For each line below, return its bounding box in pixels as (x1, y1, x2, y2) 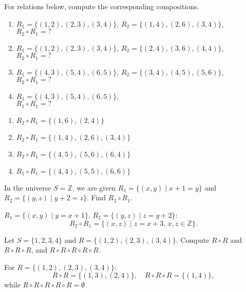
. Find (86, 192, 106, 203)
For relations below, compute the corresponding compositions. (4, 1, 199, 11)
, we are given (72, 182, 116, 193)
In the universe (4, 182, 51, 193)
